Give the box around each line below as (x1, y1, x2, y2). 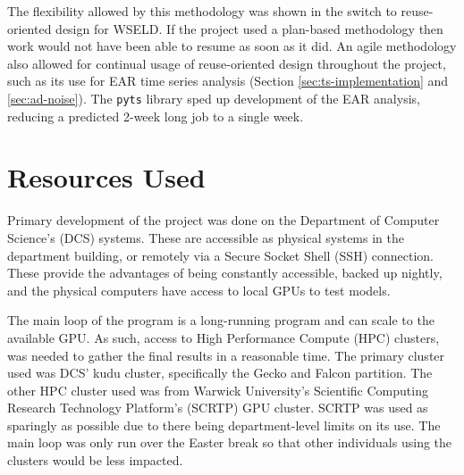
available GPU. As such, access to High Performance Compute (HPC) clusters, (7, 328, 440, 346)
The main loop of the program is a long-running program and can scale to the (7, 311, 434, 329)
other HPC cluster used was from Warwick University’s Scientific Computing (7, 380, 428, 399)
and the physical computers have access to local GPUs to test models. (7, 280, 391, 299)
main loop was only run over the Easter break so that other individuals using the (7, 433, 452, 452)
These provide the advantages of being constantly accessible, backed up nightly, (7, 263, 443, 282)
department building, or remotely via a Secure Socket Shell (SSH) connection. (7, 246, 434, 264)
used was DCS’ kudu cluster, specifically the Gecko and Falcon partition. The (7, 363, 433, 382)
